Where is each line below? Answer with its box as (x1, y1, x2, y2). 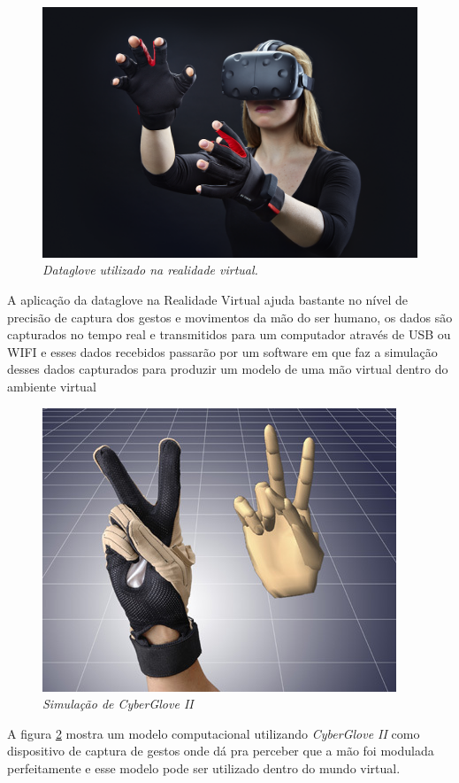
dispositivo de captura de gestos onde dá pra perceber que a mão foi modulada (7, 741, 434, 760)
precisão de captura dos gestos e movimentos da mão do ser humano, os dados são (7, 307, 453, 326)
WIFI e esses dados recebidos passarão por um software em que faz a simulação (7, 342, 438, 360)
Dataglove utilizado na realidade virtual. (42, 260, 258, 279)
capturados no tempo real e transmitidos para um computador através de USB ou (7, 325, 451, 344)
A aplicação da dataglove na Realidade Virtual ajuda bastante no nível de (7, 290, 408, 308)
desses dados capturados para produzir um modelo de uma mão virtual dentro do (7, 360, 448, 378)
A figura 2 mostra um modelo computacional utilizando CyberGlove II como (7, 724, 420, 742)
